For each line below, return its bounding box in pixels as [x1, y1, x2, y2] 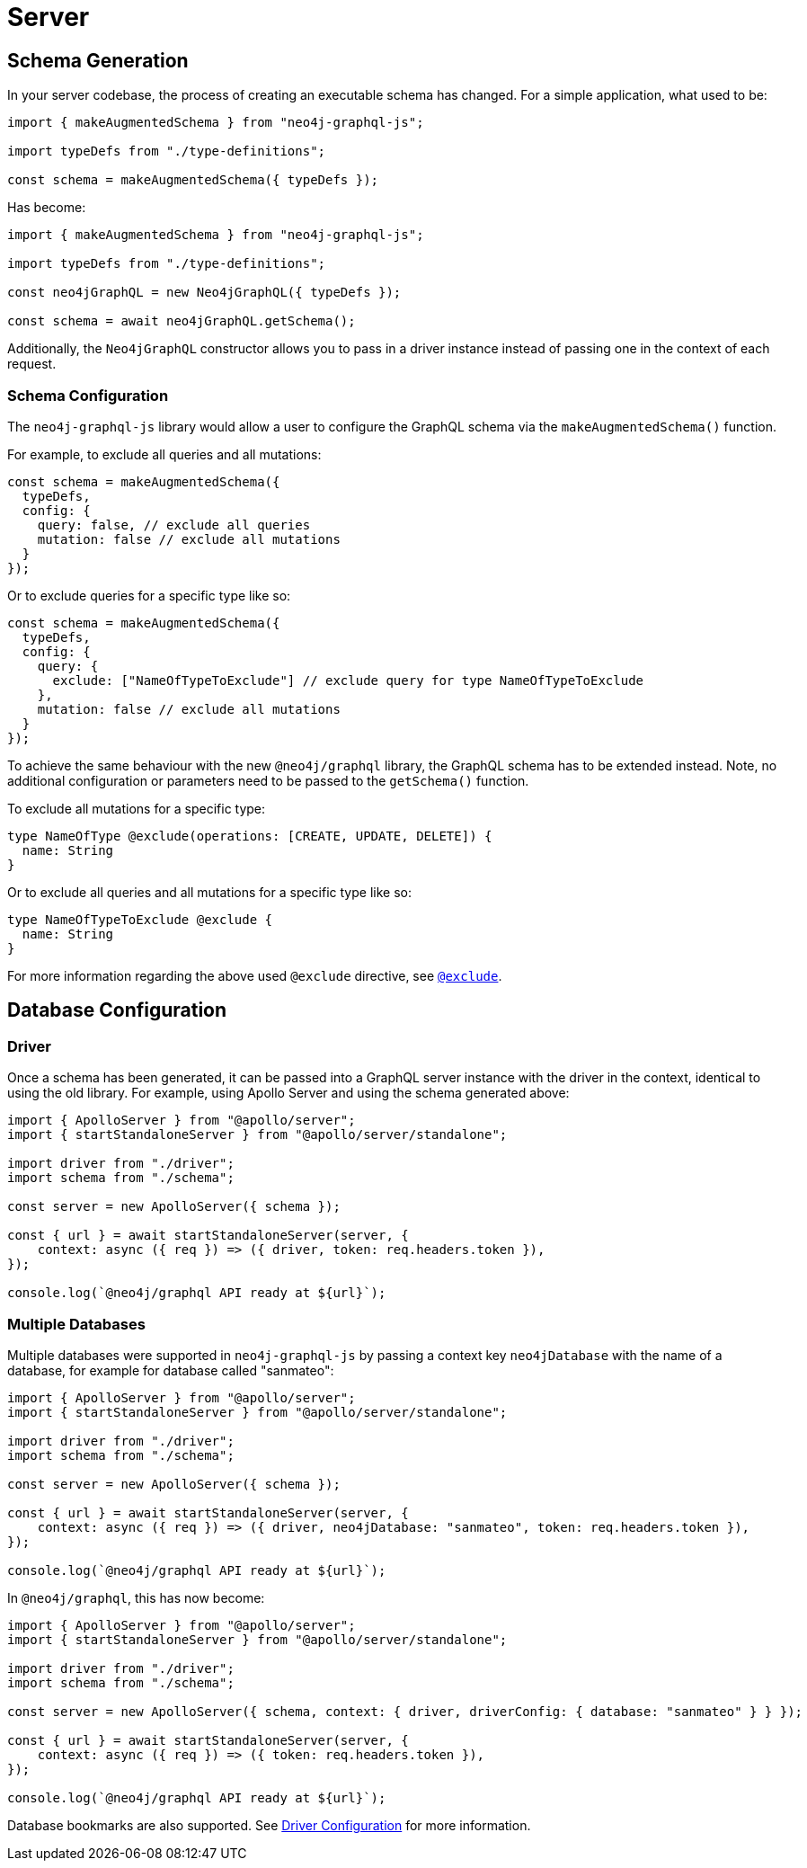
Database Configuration [7, 999, 227, 1022]
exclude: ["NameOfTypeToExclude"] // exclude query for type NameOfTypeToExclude [52, 672, 644, 688]
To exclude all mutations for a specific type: [7, 800, 266, 816]
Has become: [7, 200, 86, 216]
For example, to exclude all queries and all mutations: [7, 446, 322, 462]
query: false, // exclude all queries [37, 517, 311, 532]
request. [7, 356, 57, 372]
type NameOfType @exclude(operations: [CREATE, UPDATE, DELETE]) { [7, 828, 492, 843]
